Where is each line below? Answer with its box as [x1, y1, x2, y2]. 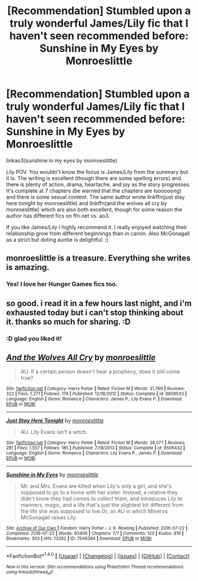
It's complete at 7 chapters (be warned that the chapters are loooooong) [6, 187, 181, 194]
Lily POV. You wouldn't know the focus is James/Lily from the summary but [6, 168, 189, 175]
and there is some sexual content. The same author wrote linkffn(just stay [6, 193, 185, 200]
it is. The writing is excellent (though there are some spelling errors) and [6, 174, 181, 181]
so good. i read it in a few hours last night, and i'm [6, 298, 192, 308]
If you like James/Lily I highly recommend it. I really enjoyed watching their [6, 223, 187, 230]
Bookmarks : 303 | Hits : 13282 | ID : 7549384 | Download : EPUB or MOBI [6, 536, 152, 542]
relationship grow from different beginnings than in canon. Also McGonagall [6, 230, 190, 237]
